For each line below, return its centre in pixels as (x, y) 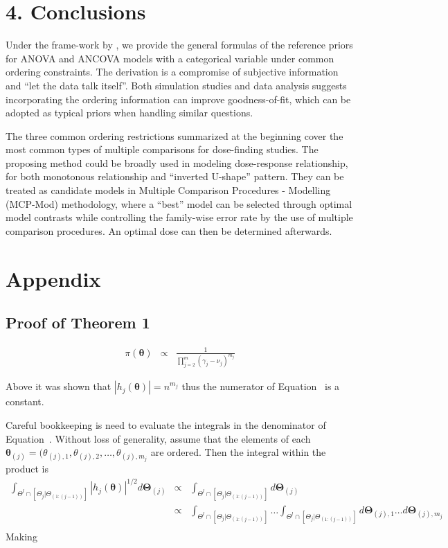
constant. (25, 401)
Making (21, 536)
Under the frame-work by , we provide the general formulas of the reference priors (179, 45)
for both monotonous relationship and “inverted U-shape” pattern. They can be (175, 176)
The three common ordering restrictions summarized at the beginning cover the (174, 135)
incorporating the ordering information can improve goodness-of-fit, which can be (178, 99)
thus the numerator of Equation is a (261, 386)
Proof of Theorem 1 (78, 322)
